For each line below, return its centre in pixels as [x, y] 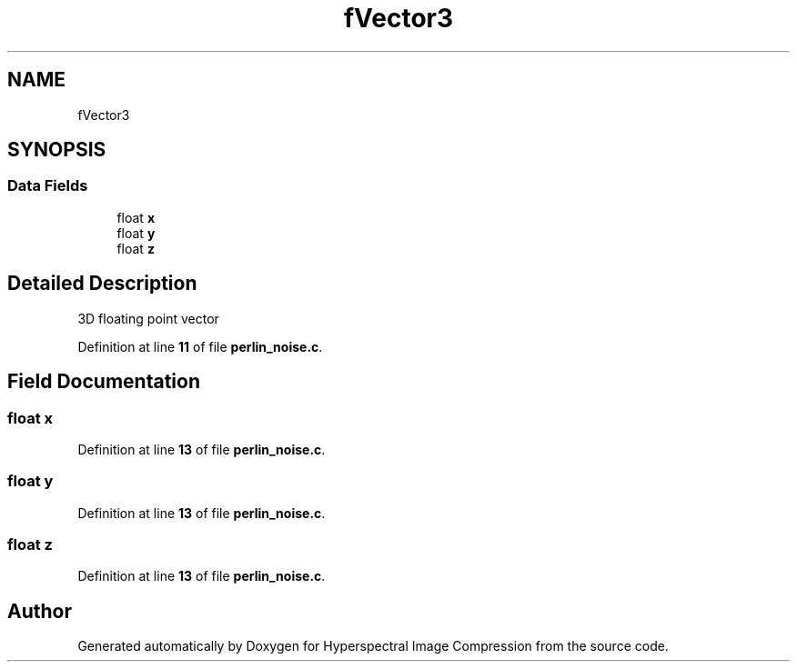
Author [40, 611]
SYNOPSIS [57, 150]
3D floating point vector [148, 318]
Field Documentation [104, 382]
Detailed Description [102, 284]
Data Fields [48, 186]
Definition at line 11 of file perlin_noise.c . [200, 346]
